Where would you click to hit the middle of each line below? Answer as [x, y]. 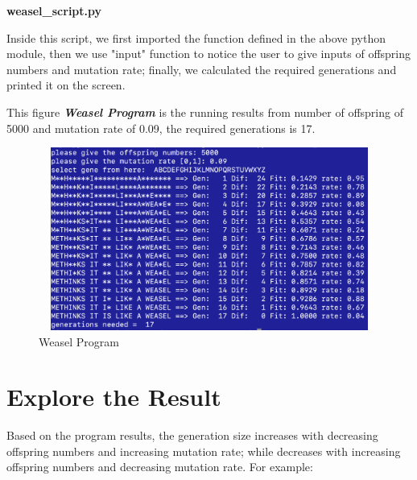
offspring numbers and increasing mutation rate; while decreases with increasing [204, 451]
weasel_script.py [54, 10]
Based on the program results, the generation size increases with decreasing [192, 435]
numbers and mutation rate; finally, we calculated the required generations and [202, 69]
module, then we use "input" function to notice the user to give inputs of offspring [209, 54]
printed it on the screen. [66, 85]
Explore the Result [114, 397]
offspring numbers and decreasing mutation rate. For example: [160, 467]
